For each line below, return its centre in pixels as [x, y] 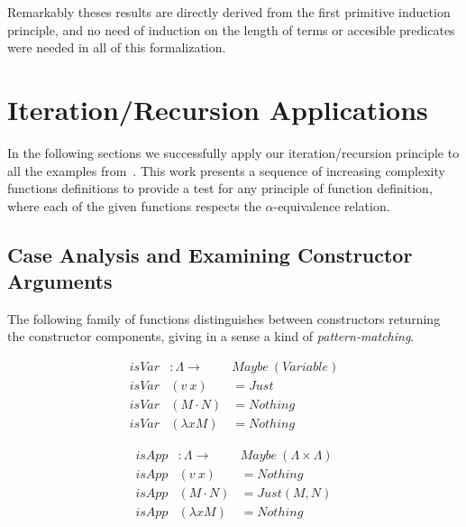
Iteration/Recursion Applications [218, 109]
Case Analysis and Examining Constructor [210, 254]
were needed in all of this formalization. [117, 47]
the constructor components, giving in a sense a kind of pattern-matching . [211, 336]
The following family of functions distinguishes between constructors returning [224, 318]
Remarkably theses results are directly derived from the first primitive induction [229, 12]
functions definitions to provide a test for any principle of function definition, [220, 188]
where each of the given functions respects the [134, 205]
